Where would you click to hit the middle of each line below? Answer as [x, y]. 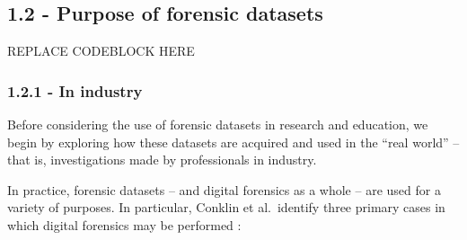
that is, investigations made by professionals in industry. [162, 160]
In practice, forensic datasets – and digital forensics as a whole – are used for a [224, 189]
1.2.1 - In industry [75, 90]
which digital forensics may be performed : [124, 224]
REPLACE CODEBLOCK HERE [101, 51]
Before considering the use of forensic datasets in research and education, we [218, 124]
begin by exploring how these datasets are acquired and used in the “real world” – [233, 142]
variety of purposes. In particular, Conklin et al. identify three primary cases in [226, 207]
